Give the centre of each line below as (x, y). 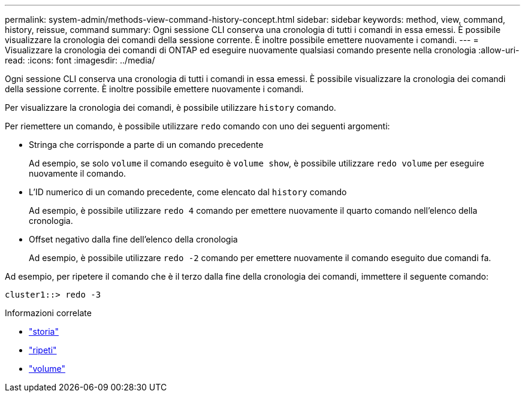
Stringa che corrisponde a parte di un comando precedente (146, 145)
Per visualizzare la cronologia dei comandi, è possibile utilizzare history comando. (171, 107)
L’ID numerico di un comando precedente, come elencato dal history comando (188, 192)
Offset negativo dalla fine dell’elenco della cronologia (133, 239)
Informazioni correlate (48, 313)
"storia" (44, 331)
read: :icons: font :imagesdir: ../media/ (80, 60)
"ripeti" (43, 350)
